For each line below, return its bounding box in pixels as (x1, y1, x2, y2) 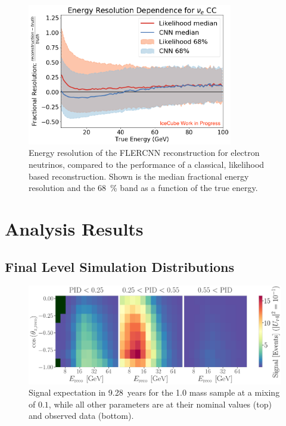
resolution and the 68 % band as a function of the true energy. (29, 181, 258, 194)
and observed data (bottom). (29, 409, 134, 422)
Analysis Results (5, 216, 144, 240)
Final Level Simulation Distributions (5, 257, 235, 275)
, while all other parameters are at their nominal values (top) (48, 397, 272, 410)
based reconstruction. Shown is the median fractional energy (29, 170, 249, 182)
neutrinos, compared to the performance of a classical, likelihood (29, 158, 265, 170)
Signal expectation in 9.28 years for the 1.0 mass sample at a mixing (29, 386, 280, 399)
